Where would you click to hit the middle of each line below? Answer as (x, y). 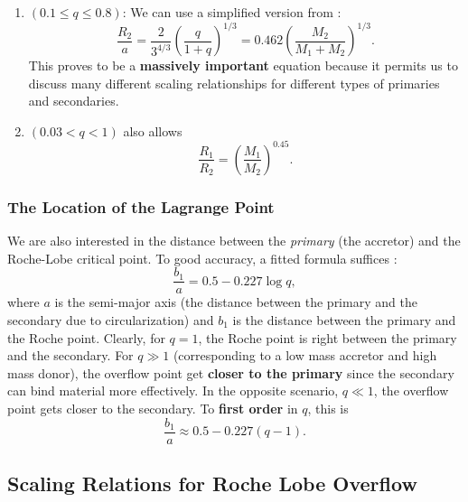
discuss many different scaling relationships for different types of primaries (234, 83)
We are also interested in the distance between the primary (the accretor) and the (234, 241)
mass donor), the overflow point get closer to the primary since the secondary (231, 372)
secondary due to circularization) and (111, 320)
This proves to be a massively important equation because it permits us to (243, 65)
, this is (328, 408)
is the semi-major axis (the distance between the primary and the (236, 302)
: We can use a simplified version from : (232, 12)
